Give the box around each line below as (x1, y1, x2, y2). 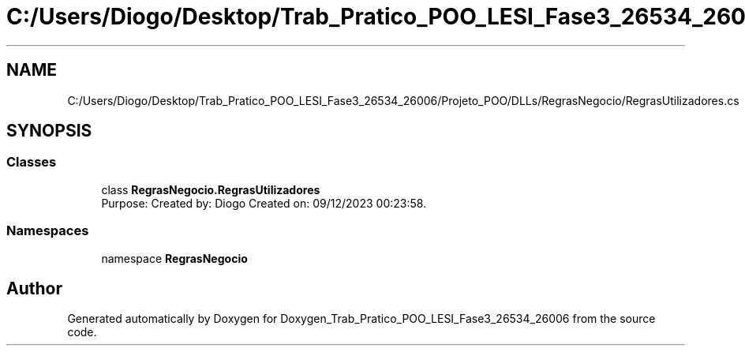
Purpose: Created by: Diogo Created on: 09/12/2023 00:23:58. (101, 196, 427, 210)
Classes (6, 154, 57, 170)
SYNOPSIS (6, 121, 92, 141)
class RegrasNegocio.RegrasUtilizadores (101, 182, 320, 197)
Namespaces (6, 223, 89, 239)
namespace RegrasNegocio (101, 251, 248, 265)
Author (6, 278, 62, 298)
